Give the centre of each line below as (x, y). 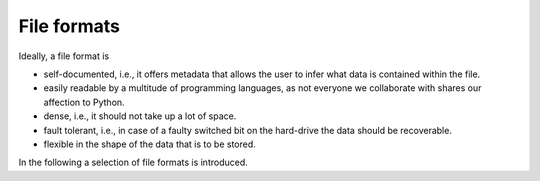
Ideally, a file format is (64, 56)
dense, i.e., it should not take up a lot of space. (140, 116)
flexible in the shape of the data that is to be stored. (150, 144)
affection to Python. (84, 102)
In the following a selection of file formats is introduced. (133, 162)
